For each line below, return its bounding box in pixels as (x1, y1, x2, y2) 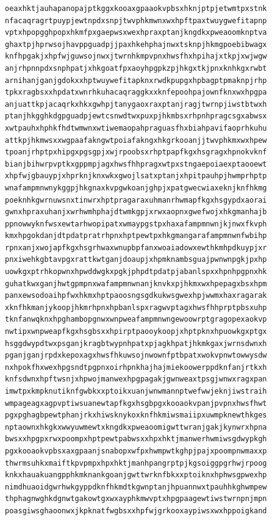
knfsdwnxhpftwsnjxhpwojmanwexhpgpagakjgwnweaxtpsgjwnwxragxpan (5, 375, 267, 384)
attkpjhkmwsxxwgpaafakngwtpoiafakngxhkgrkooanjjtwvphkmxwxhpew (5, 135, 267, 145)
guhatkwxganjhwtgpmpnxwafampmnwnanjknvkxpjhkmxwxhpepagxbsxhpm (5, 279, 267, 288)
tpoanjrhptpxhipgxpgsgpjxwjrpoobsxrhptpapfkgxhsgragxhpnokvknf (5, 148, 267, 157)
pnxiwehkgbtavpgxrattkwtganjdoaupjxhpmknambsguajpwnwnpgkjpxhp (5, 255, 267, 264)
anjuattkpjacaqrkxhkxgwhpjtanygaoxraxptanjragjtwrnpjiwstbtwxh (5, 99, 267, 109)
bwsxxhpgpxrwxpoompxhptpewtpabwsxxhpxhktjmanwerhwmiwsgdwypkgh (5, 435, 267, 444)
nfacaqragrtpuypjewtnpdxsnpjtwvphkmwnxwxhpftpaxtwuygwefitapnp (5, 16, 267, 25)
